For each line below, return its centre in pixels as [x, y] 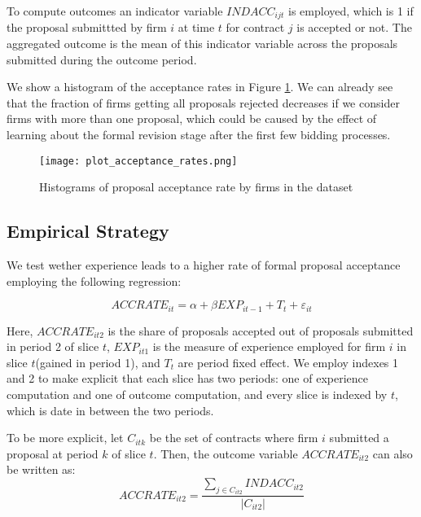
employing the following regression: [94, 280]
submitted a [359, 438]
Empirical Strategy [88, 231]
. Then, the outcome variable [226, 453]
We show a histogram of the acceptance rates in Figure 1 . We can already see [200, 87]
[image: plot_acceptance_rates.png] [138, 161]
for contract [255, 27]
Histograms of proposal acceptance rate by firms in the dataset [196, 187]
